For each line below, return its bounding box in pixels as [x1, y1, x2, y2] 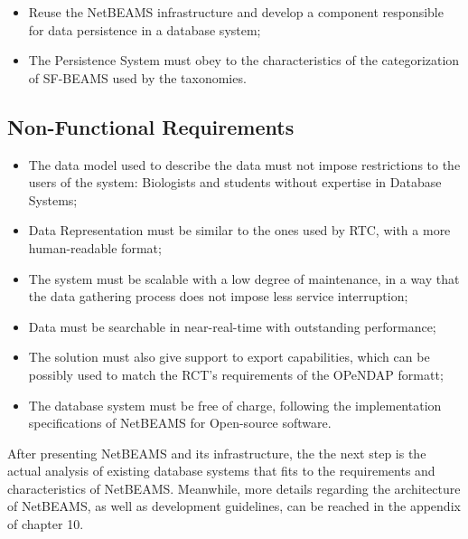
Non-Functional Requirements [7, 112, 295, 140]
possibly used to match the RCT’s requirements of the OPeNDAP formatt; [28, 364, 444, 383]
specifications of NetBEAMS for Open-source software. [28, 413, 332, 432]
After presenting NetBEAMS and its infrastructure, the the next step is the [7, 443, 426, 462]
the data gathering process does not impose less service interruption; [28, 287, 408, 306]
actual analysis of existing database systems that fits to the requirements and [7, 461, 435, 480]
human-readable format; [28, 238, 162, 257]
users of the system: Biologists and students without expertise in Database [28, 173, 442, 192]
